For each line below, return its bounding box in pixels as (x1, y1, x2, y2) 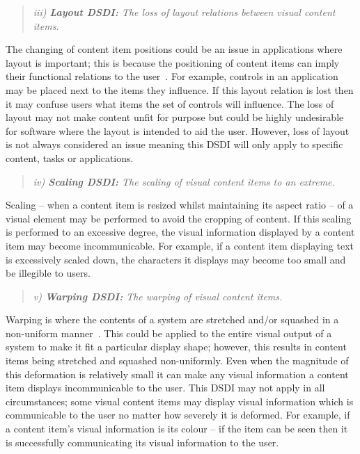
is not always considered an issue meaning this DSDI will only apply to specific (6, 137, 343, 152)
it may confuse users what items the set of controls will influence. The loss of (6, 96, 334, 111)
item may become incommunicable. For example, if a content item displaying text (6, 238, 354, 252)
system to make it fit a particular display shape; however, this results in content (6, 339, 347, 354)
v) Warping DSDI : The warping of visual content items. (33, 289, 283, 303)
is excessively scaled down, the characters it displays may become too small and (6, 252, 346, 266)
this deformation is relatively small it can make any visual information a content (6, 366, 349, 381)
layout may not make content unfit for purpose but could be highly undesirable (6, 110, 344, 124)
